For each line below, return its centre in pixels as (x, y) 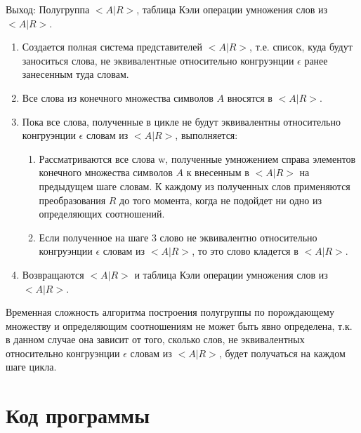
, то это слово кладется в (245, 251)
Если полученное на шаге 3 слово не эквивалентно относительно (178, 237)
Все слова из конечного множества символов (118, 97)
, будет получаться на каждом (282, 353)
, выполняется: (206, 135)
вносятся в (250, 97)
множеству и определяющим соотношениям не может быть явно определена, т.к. (179, 325)
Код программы (78, 415)
